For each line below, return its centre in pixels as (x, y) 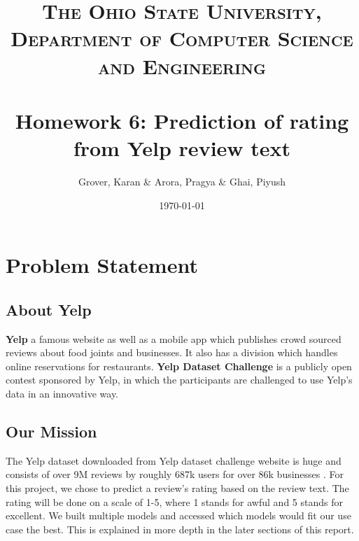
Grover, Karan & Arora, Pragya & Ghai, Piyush (182, 182)
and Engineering (182, 65)
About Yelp (49, 309)
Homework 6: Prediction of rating (182, 120)
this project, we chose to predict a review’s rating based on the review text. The (177, 488)
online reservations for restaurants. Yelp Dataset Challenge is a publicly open (179, 366)
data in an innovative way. (62, 394)
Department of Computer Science (182, 38)
